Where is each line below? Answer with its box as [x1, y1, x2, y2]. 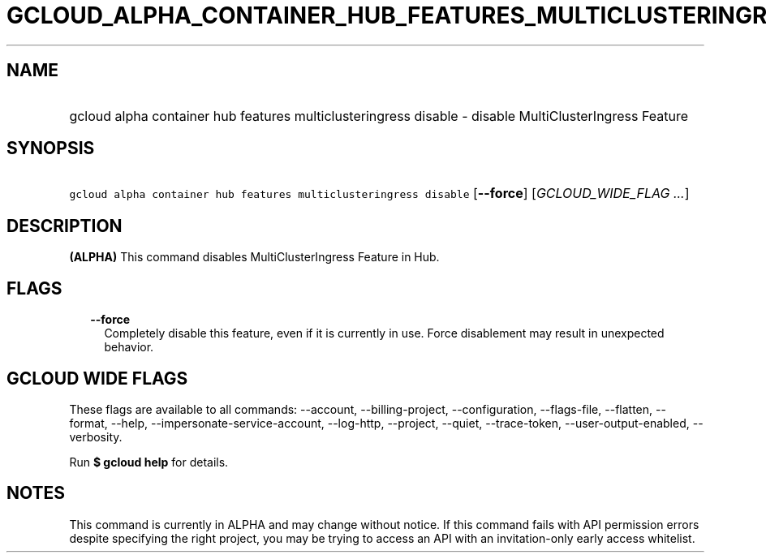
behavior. [104, 340, 154, 355]
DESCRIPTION [6, 215, 123, 236]
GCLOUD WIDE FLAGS [6, 368, 188, 389]
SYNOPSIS [6, 138, 95, 159]
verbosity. [69, 429, 123, 444]
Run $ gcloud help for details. [69, 454, 229, 469]
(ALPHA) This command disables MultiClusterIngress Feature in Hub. [69, 250, 440, 264]
